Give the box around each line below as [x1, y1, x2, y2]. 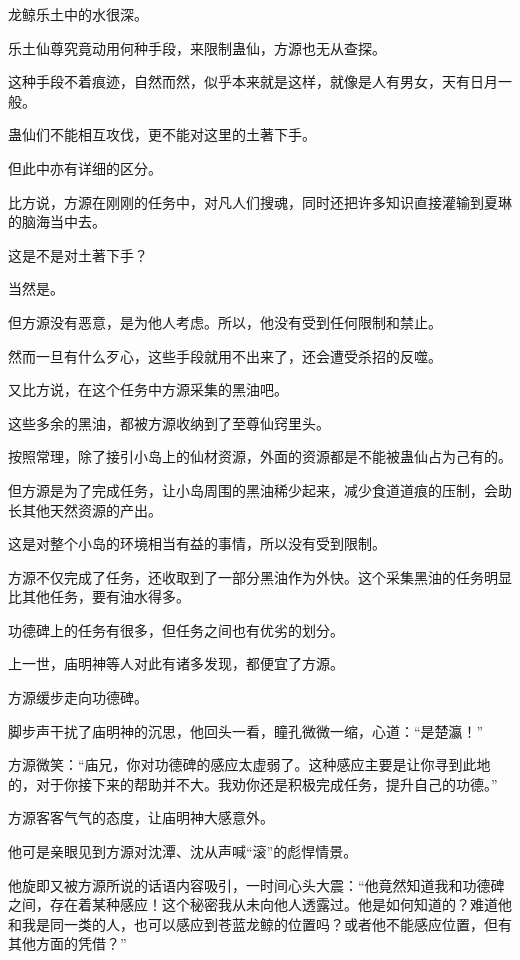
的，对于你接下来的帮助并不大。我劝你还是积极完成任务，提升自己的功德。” [8, 773, 498, 794]
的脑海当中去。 [8, 211, 106, 232]
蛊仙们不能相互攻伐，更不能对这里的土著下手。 [8, 124, 316, 145]
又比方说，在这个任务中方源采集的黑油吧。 [8, 379, 288, 400]
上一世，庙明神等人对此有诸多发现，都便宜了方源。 [8, 653, 344, 674]
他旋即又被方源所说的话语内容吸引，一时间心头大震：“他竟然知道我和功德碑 [8, 874, 505, 895]
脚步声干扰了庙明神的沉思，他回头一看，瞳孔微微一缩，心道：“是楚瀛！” [8, 720, 484, 741]
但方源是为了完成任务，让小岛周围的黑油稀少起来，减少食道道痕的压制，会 [8, 479, 498, 500]
